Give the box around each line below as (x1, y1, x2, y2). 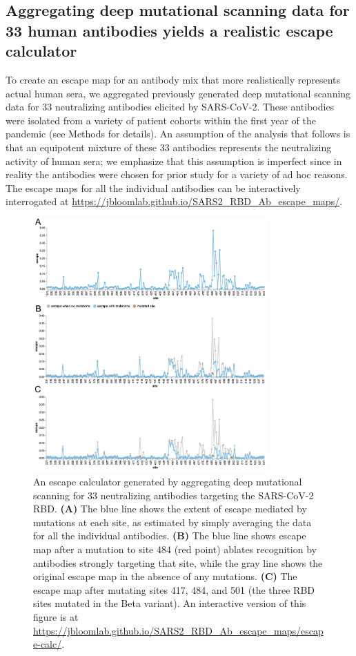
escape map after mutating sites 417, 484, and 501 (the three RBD (33, 582, 315, 597)
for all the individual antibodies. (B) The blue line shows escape (33, 528, 306, 543)
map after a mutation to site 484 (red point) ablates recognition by (33, 542, 317, 557)
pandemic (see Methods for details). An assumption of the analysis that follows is (6, 126, 350, 141)
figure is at (33, 609, 79, 624)
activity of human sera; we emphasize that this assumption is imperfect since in (6, 153, 342, 168)
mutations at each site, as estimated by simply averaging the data (33, 514, 312, 529)
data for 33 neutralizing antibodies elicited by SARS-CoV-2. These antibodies (6, 99, 335, 114)
